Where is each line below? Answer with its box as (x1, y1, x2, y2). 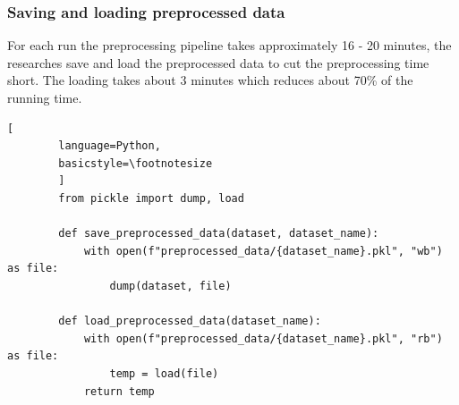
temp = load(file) (109, 367, 219, 380)
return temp (83, 384, 155, 398)
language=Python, (58, 139, 161, 153)
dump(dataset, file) (109, 279, 232, 292)
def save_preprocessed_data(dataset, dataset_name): (58, 227, 379, 240)
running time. (7, 89, 82, 106)
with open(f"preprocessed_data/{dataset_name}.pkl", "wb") (83, 244, 443, 257)
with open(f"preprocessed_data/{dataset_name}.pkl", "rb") (83, 332, 443, 345)
